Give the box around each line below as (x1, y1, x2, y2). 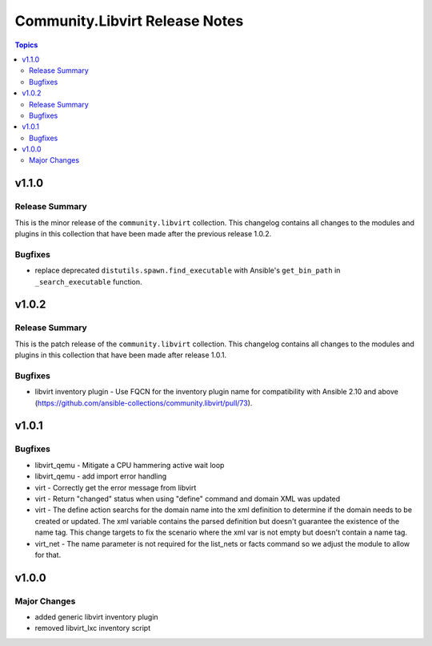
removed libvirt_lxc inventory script (34, 624, 151, 633)
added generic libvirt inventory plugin (34, 612, 159, 622)
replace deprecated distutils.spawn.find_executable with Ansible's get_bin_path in (34, 265, 341, 276)
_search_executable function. (34, 277, 143, 286)
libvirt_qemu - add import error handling (34, 471, 167, 481)
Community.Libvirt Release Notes (14, 12, 244, 30)
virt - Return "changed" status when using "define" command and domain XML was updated (34, 494, 341, 503)
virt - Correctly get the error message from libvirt (34, 482, 197, 492)
